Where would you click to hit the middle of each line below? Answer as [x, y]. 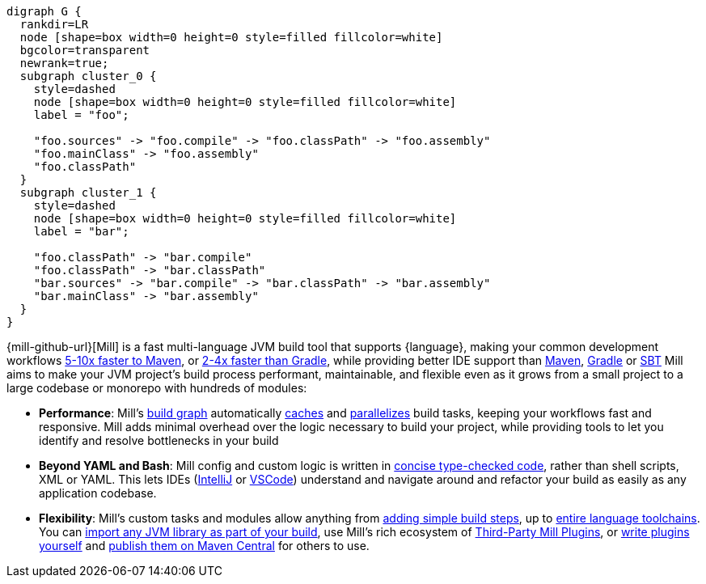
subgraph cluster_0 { [88, 76]
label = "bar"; [81, 231]
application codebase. [98, 493]
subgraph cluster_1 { [88, 193]
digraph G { [44, 11]
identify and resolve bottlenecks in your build [159, 440]
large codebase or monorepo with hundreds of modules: [157, 388]
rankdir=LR [54, 24]
